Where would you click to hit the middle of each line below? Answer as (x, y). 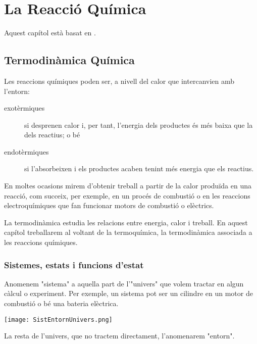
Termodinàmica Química (69, 60)
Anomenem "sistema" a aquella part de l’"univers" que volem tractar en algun (124, 283)
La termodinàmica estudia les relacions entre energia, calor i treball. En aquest (126, 222)
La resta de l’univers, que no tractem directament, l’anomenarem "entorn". (119, 336)
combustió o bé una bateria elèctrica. (61, 303)
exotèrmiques (24, 108)
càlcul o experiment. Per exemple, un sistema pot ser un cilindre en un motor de (128, 293)
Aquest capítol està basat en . (50, 33)
